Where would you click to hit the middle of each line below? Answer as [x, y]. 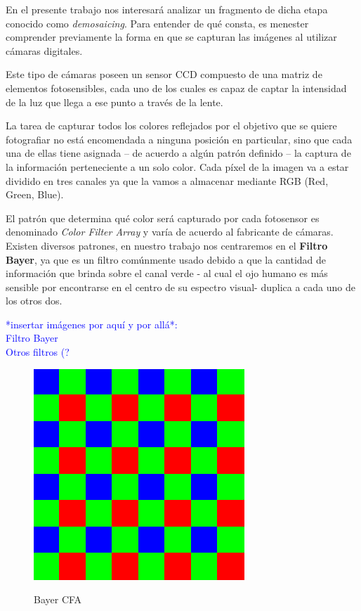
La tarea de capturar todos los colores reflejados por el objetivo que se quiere [171, 126]
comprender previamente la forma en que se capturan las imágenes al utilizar [171, 37]
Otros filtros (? [38, 352]
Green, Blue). [35, 194]
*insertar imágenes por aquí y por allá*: [92, 324]
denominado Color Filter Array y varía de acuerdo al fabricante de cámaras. [170, 232]
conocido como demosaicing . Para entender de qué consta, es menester [157, 23]
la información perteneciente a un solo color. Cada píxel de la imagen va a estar [177, 166]
